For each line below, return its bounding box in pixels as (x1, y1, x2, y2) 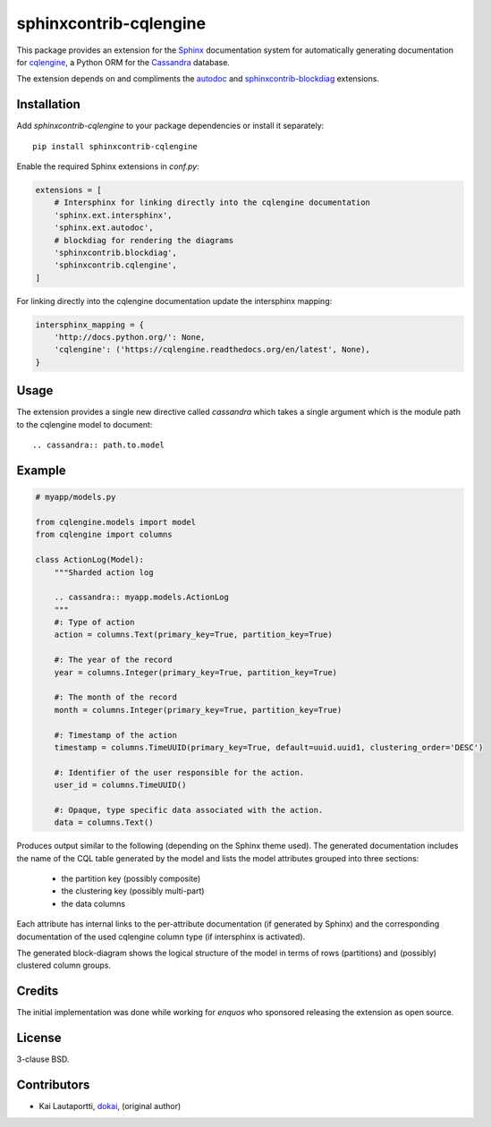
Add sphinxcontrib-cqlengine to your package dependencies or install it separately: (16, 121, 325, 131)
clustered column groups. (16, 960, 112, 970)
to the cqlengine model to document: (16, 419, 153, 429)
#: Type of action (54, 617, 135, 628)
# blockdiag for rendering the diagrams (54, 235, 234, 245)
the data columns (61, 898, 125, 909)
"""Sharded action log (54, 567, 154, 577)
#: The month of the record (54, 692, 178, 702)
